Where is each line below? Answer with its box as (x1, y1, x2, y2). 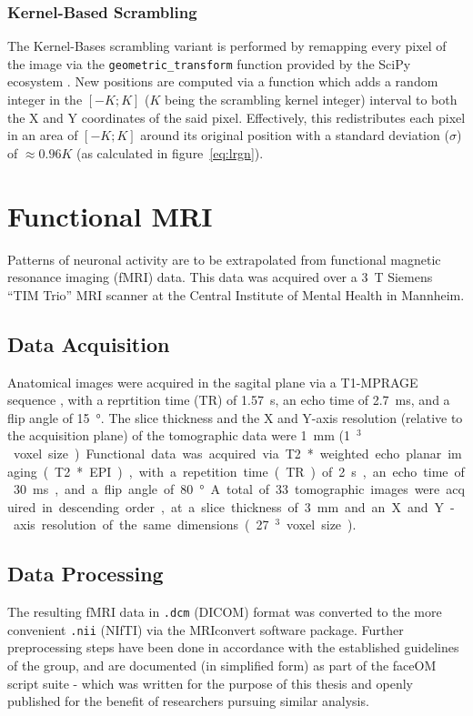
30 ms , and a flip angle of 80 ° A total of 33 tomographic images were (13, 479, 440, 499)
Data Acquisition (7, 329, 170, 358)
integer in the (7, 90, 83, 109)
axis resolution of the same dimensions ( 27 (13, 515, 269, 534)
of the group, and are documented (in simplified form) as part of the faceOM (7, 656, 437, 674)
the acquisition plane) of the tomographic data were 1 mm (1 (7, 426, 350, 445)
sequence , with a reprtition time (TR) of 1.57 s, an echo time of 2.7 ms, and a (7, 390, 450, 409)
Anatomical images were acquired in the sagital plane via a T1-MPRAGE (7, 372, 418, 391)
